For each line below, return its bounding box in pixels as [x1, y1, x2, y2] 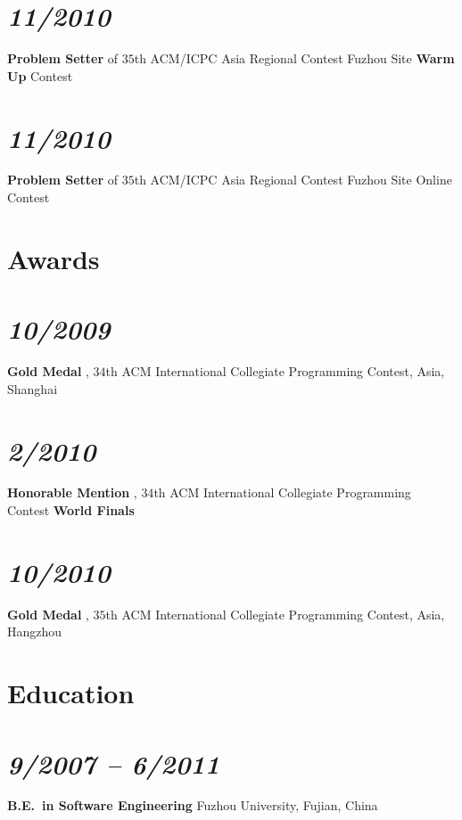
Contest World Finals [7, 501, 135, 520]
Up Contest [7, 66, 73, 85]
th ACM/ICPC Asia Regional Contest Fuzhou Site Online [134, 170, 452, 189]
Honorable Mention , [7, 483, 137, 502]
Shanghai [7, 379, 58, 398]
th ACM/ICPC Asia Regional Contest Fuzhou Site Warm [134, 49, 455, 68]
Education [7, 675, 135, 711]
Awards [7, 240, 100, 276]
